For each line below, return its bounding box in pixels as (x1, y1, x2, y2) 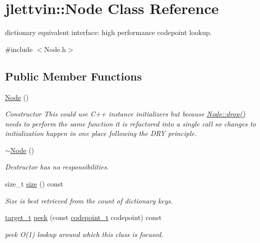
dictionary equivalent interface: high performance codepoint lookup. (5, 27, 212, 37)
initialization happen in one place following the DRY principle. (5, 128, 197, 138)
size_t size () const (5, 178, 63, 189)
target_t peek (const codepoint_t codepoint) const (5, 212, 162, 222)
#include (5, 43, 33, 54)
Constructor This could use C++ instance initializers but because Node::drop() (5, 108, 246, 119)
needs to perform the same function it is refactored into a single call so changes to (5, 118, 256, 128)
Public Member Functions (5, 68, 142, 83)
